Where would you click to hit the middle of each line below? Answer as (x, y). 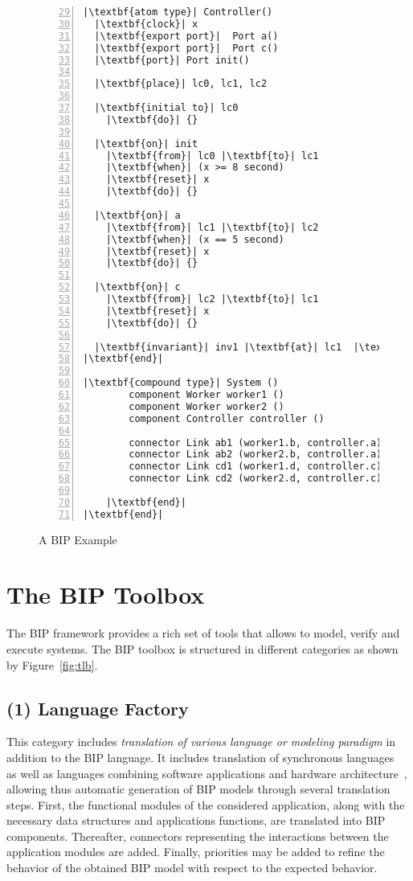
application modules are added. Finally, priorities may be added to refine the (196, 852)
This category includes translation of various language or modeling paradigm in (201, 742)
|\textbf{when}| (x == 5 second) (195, 239)
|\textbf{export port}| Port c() (186, 48)
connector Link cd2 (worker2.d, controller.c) (256, 479)
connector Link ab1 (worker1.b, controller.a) (256, 443)
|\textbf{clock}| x (146, 24)
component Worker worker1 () (206, 395)
